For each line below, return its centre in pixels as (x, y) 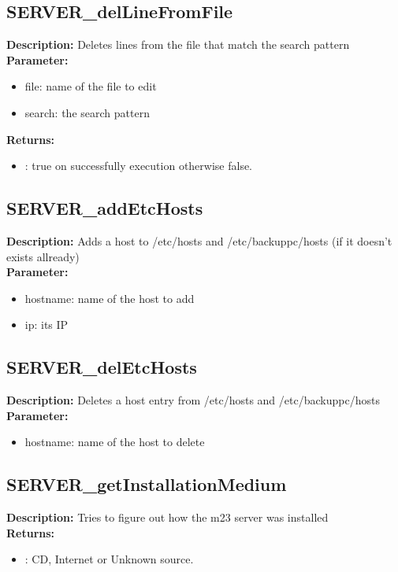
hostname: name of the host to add (110, 298)
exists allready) (43, 256)
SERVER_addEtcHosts (105, 208)
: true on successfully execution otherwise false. (139, 166)
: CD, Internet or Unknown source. (109, 559)
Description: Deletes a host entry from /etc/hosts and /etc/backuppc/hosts (193, 400)
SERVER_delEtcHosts (102, 367)
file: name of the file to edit (91, 86)
